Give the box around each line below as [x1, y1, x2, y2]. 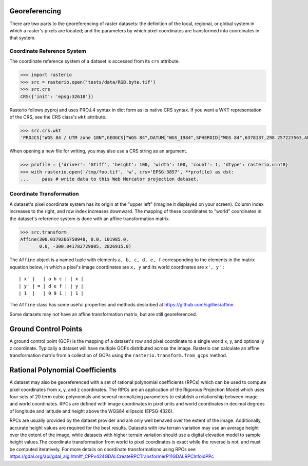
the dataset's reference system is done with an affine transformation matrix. [9, 216, 170, 222]
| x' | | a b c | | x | [18, 276, 84, 282]
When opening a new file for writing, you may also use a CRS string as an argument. [9, 148, 187, 154]
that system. [9, 35, 36, 41]
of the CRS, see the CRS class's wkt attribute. [9, 113, 107, 120]
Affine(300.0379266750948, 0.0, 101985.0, [20, 236, 129, 242]
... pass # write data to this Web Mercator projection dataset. [20, 176, 199, 182]
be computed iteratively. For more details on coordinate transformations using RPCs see [9, 446, 196, 452]
